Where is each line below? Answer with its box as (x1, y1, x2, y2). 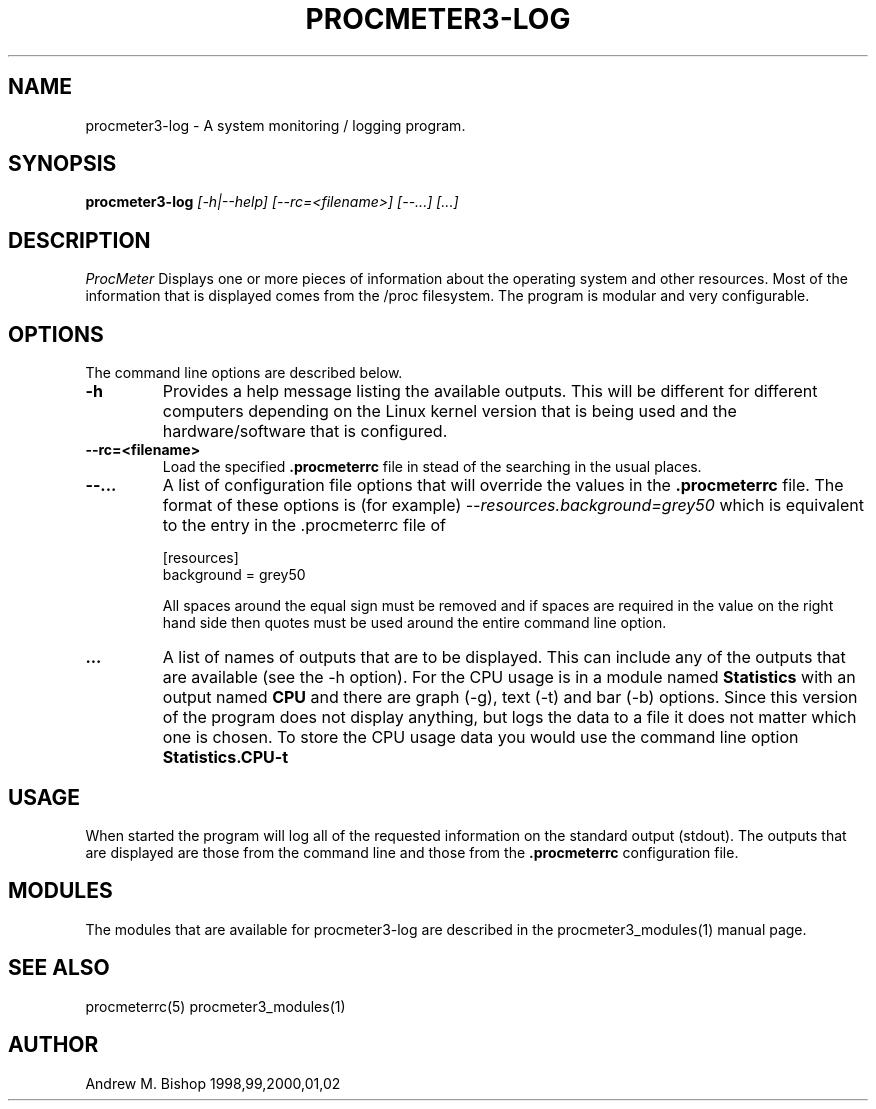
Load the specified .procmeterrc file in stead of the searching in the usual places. (162, 458, 702, 476)
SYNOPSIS (8, 151, 117, 177)
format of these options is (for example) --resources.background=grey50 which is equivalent (162, 495, 864, 516)
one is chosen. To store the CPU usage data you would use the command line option (162, 727, 799, 748)
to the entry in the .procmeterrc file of (162, 515, 446, 536)
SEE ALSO (8, 955, 110, 981)
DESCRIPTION (8, 227, 151, 253)
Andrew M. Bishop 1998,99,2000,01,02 (85, 1074, 341, 1092)
